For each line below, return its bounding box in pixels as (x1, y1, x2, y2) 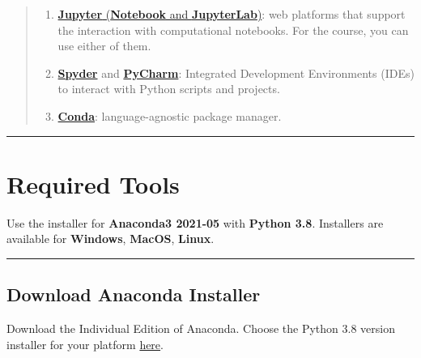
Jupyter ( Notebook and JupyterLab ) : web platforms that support (57, 6, 406, 22)
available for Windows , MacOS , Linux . (6, 230, 215, 247)
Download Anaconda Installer (6, 282, 261, 307)
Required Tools (6, 167, 180, 200)
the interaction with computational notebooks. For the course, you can (57, 21, 409, 38)
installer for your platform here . (6, 335, 164, 352)
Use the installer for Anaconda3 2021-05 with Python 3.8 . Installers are (6, 214, 384, 231)
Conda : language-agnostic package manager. (57, 107, 282, 124)
